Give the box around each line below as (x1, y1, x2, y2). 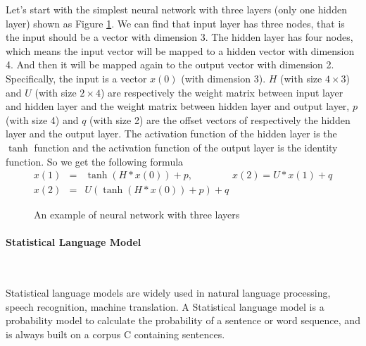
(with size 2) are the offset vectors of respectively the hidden (89, 112, 351, 127)
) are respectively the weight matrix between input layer (100, 85, 343, 99)
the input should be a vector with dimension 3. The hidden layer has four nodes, (6, 30, 353, 44)
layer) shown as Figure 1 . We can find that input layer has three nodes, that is (6, 16, 345, 30)
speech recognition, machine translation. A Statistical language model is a (6, 299, 324, 314)
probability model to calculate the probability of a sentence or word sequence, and (6, 313, 360, 328)
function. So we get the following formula (6, 154, 184, 168)
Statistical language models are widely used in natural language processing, (6, 285, 331, 300)
